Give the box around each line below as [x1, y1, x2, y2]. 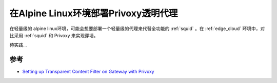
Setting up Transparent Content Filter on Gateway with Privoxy [22, 69, 154, 75]
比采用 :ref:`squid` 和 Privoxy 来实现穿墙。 [9, 32, 98, 38]
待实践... [9, 42, 28, 48]
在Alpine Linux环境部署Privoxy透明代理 [9, 8, 178, 19]
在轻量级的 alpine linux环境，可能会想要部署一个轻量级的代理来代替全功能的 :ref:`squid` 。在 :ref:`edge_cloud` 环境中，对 [9, 25, 265, 32]
